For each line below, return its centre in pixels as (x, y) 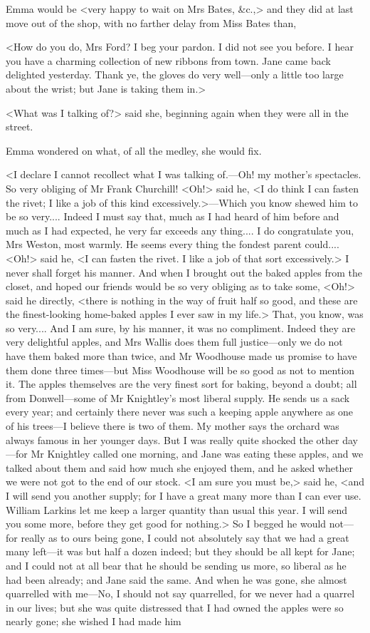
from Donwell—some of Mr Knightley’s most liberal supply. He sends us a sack (178, 397)
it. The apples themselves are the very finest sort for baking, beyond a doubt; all (181, 384)
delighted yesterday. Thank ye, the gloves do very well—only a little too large (175, 74)
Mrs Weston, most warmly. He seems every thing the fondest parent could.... (173, 244)
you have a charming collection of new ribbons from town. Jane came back (168, 60)
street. (20, 127)
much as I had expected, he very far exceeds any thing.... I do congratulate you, (180, 230)
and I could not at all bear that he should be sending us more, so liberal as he (176, 565)
